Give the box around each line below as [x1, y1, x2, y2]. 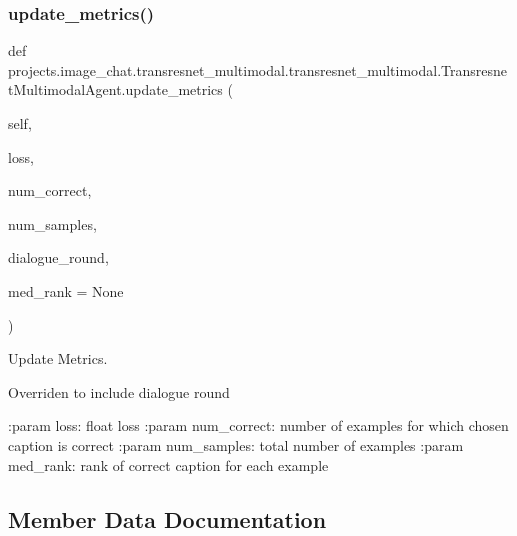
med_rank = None [8, 280, 124, 301]
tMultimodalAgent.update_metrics [8, 79, 223, 100]
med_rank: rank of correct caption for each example [8, 454, 329, 475]
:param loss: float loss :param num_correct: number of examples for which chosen [8, 415, 509, 436]
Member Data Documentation [8, 503, 327, 534]
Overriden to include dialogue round [8, 381, 230, 402]
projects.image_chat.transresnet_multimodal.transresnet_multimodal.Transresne [8, 59, 508, 80]
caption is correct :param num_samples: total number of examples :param [8, 434, 464, 455]
